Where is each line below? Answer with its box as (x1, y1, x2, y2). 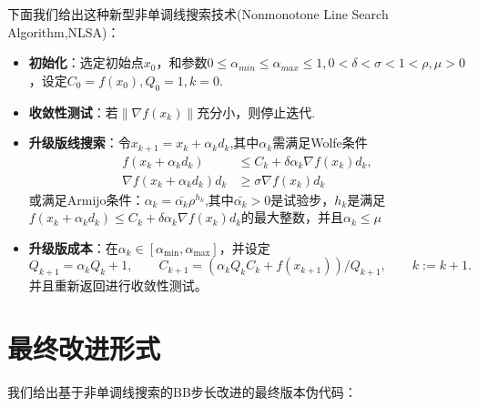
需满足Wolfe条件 (272, 133, 368, 152)
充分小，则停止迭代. (197, 102, 316, 121)
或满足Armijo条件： (28, 189, 145, 209)
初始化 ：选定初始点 (28, 53, 144, 72)
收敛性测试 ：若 (28, 102, 118, 121)
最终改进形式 (7, 330, 161, 367)
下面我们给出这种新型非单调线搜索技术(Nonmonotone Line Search (7, 5, 389, 23)
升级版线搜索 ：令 (28, 133, 131, 152)
